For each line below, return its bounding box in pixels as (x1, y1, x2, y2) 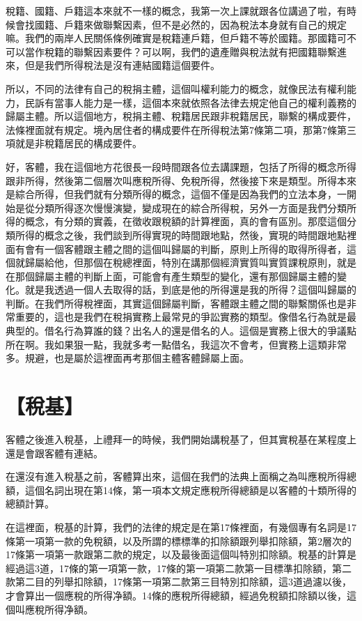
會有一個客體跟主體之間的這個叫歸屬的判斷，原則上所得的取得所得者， (24, 241, 347, 256)
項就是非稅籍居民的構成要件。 (6, 136, 142, 151)
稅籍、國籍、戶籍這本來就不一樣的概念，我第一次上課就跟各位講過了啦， (6, 3, 337, 17)
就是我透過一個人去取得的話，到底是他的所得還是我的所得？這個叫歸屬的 (24, 282, 356, 297)
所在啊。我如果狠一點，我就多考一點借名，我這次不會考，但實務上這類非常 (6, 337, 347, 351)
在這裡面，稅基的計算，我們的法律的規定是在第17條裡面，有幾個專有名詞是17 (6, 519, 356, 534)
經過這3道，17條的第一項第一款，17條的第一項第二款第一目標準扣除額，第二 (6, 560, 352, 575)
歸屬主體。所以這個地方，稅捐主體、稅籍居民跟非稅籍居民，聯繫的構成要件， (6, 109, 356, 123)
